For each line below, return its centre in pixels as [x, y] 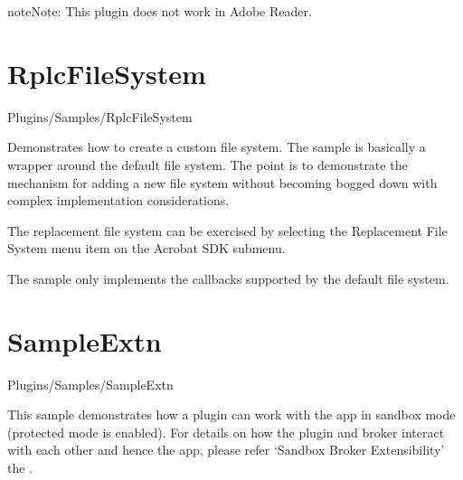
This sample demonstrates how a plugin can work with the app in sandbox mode [231, 414]
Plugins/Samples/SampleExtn [90, 384]
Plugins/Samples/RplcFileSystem [100, 116]
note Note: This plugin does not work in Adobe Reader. [160, 11]
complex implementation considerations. [118, 200]
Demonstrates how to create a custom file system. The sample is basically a [217, 147]
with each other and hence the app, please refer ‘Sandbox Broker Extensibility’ [226, 450]
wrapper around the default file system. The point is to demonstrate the [208, 164]
